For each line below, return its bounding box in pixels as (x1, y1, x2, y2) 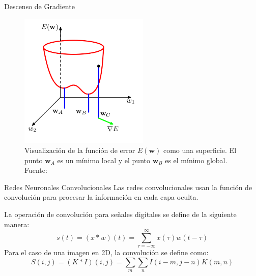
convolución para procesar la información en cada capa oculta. (4, 192, 198, 202)
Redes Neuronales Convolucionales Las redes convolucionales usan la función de (4, 181, 252, 192)
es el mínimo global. (165, 155, 227, 165)
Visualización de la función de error (24, 144, 135, 155)
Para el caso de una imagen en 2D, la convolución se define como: (4, 247, 209, 258)
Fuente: (24, 165, 47, 175)
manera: (4, 219, 30, 229)
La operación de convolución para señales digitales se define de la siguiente (4, 208, 237, 219)
